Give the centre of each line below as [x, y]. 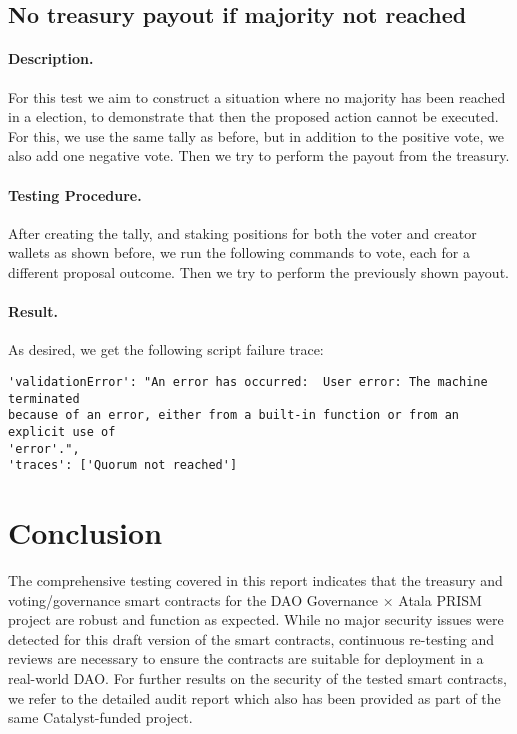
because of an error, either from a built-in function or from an [234, 415]
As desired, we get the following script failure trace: [166, 349]
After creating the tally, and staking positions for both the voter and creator [242, 232]
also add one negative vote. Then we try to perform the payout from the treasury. [259, 155]
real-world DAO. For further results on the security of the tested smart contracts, [257, 677]
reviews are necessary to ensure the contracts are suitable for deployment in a [246, 658]
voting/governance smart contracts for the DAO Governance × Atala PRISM [245, 599]
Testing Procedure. [75, 194]
